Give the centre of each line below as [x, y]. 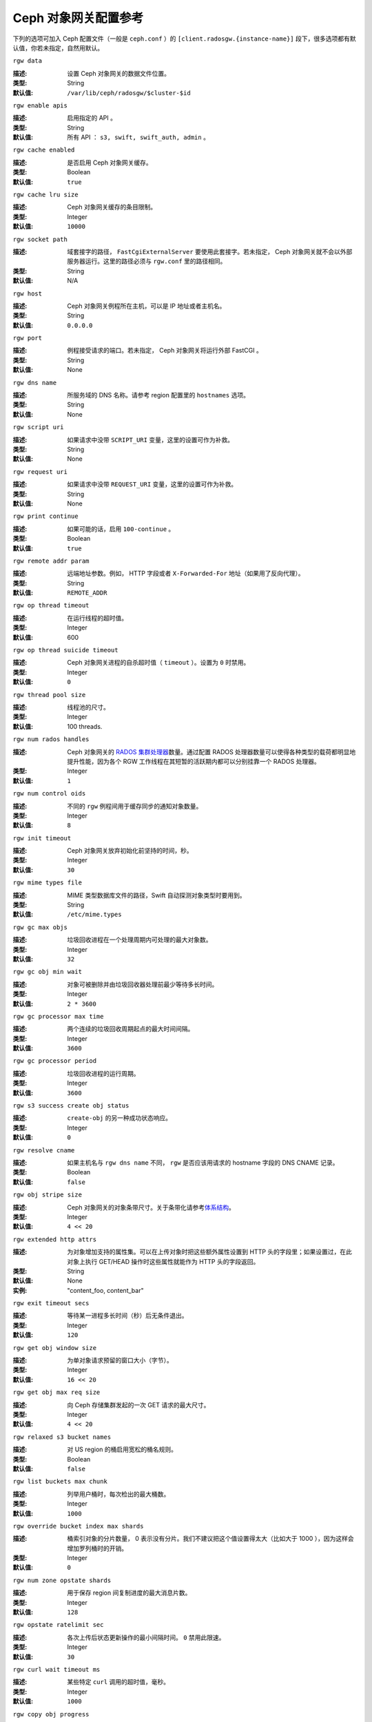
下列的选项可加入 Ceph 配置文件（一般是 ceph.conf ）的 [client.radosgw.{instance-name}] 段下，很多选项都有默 [184, 39]
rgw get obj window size [54, 1348]
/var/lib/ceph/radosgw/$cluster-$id [129, 93]
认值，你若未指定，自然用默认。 [58, 48]
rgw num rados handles [51, 739]
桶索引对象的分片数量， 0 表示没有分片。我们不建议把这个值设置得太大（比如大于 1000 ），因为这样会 [210, 1539]
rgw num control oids [49, 793]
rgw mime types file [48, 883]
